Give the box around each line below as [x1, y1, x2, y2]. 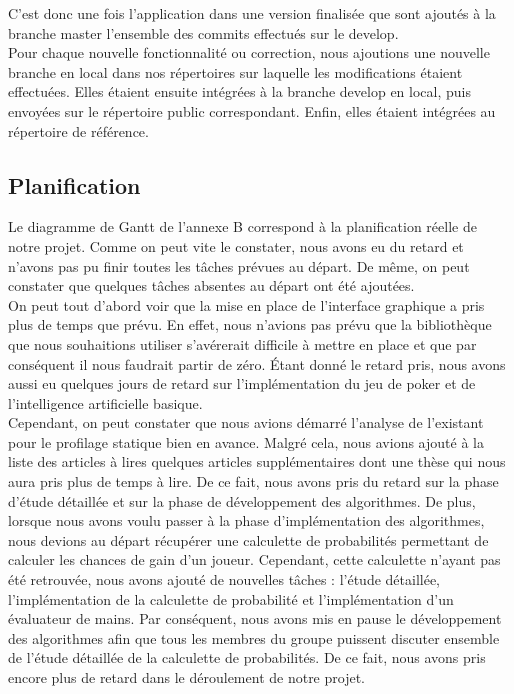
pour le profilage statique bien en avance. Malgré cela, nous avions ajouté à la [8, 431, 484, 452]
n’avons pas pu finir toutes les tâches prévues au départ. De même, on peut [8, 255, 470, 276]
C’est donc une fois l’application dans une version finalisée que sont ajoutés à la [8, 3, 496, 23]
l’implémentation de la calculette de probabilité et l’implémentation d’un [8, 588, 454, 609]
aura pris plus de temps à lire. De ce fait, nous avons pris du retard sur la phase [8, 471, 499, 492]
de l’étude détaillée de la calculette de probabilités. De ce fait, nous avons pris [8, 647, 486, 668]
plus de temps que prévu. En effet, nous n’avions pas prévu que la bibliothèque [8, 314, 492, 335]
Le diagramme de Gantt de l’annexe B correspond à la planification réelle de [8, 216, 477, 237]
